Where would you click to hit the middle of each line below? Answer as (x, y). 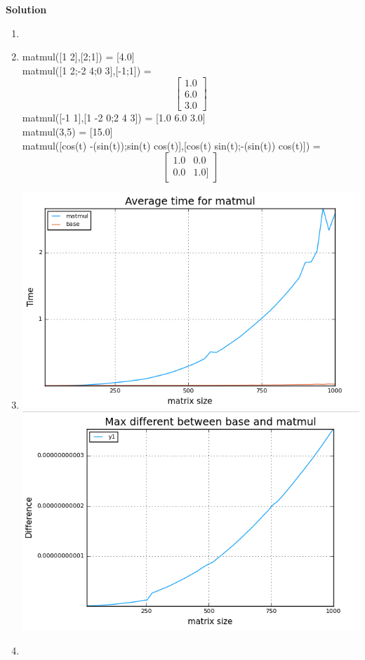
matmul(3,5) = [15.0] (67, 132)
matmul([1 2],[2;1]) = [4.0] (78, 57)
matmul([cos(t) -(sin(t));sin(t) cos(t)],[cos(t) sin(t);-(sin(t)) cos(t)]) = (171, 145)
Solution (26, 9)
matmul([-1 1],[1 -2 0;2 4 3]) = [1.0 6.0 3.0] (114, 118)
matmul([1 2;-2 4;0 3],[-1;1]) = (87, 70)
